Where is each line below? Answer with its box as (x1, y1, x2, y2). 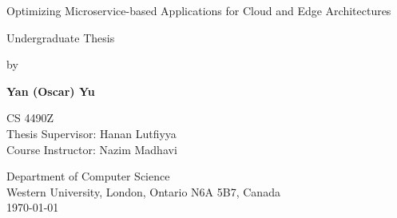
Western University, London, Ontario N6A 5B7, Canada (6, 183, 280, 200)
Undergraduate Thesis (6, 29, 115, 46)
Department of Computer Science (6, 168, 170, 184)
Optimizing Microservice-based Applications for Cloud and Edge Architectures (6, 2, 391, 18)
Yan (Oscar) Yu (6, 82, 95, 99)
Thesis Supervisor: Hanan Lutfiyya (6, 125, 177, 141)
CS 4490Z (6, 109, 54, 126)
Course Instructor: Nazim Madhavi (6, 141, 177, 157)
